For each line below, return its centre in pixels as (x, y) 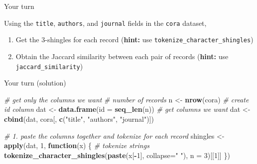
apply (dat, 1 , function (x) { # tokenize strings (77, 145)
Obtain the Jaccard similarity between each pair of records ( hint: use (122, 56)
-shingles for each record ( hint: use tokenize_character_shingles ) (149, 40)
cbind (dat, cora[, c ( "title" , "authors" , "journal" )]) (79, 119)
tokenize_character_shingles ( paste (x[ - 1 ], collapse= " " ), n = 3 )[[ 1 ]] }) (117, 155)
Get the (27, 40)
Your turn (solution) (35, 83)
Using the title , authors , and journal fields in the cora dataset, (105, 23)
